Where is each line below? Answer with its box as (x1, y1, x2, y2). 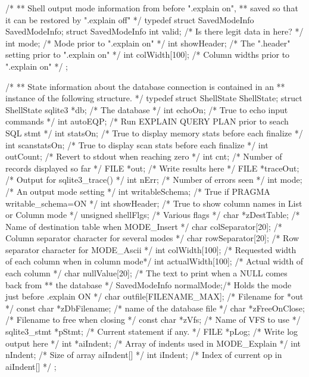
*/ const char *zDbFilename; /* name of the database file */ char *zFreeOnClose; (5, 301, 305, 314)
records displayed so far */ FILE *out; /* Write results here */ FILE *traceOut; (5, 161, 299, 174)
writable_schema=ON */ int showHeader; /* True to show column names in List (5, 197, 302, 209)
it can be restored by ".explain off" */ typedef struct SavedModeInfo (5, 13, 254, 26)
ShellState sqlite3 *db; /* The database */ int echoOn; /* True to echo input (5, 103, 288, 116)
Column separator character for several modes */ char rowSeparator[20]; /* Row (5, 232, 299, 244)
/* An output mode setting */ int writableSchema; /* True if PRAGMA (5, 185, 270, 197)
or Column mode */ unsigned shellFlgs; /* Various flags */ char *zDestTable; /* (5, 208, 300, 221)
